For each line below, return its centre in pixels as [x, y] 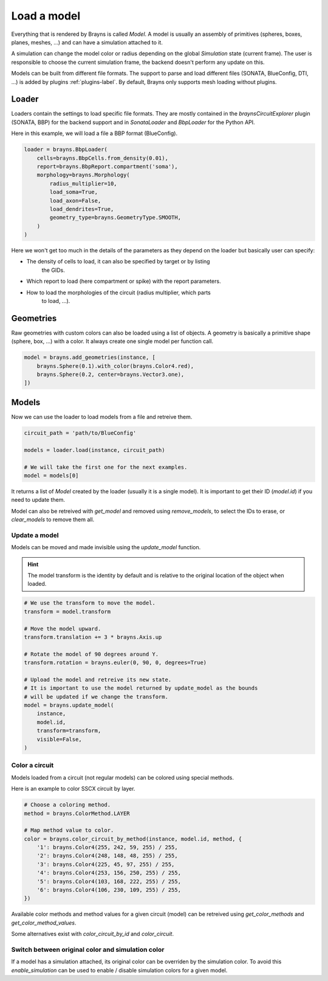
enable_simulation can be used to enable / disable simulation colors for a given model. [119, 970]
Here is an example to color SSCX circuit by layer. [73, 789]
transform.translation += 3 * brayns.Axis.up [93, 637]
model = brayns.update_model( [69, 705]
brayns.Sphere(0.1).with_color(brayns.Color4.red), [115, 366]
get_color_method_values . [44, 923]
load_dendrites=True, [82, 209]
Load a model [46, 16]
